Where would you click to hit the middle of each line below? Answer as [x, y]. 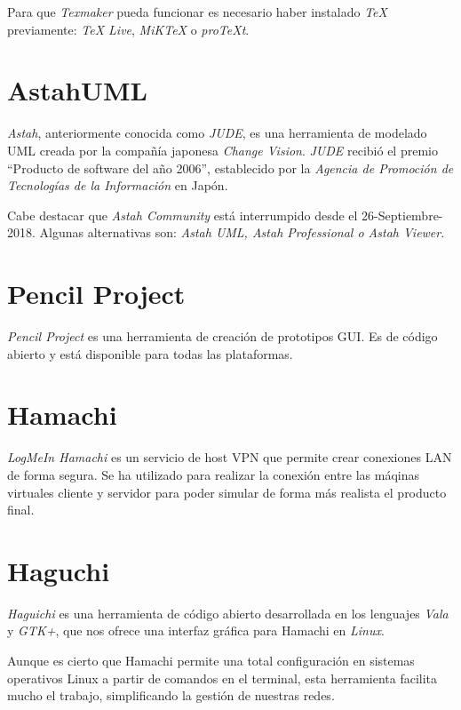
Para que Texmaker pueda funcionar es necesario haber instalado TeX [197, 12]
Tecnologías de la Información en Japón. [118, 185]
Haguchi [59, 570]
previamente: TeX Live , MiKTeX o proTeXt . [128, 29]
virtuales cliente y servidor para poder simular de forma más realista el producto [227, 492]
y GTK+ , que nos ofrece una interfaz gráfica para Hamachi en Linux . [196, 630]
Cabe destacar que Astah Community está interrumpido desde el [183, 215]
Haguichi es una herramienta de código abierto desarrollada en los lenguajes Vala [228, 613]
